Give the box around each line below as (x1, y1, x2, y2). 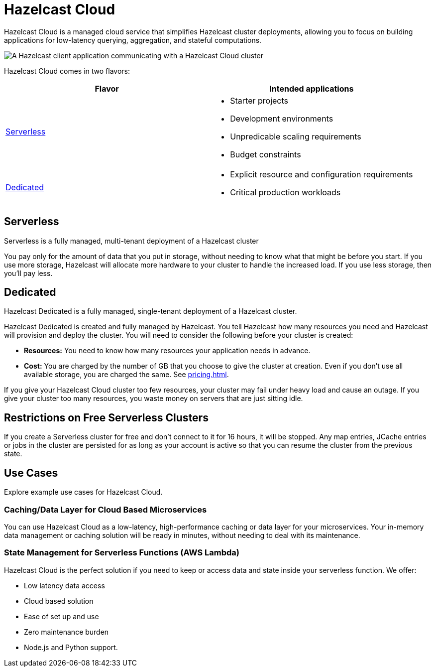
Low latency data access (24, 581, 105, 590)
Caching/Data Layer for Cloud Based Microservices (4, 504, 207, 515)
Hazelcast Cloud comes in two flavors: (4, 66, 130, 75)
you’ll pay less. (4, 268, 53, 277)
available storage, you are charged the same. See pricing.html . (24, 370, 229, 379)
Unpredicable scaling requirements (230, 131, 361, 141)
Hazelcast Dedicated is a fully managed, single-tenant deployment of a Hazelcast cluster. (4, 307, 297, 316)
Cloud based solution (24, 596, 94, 605)
